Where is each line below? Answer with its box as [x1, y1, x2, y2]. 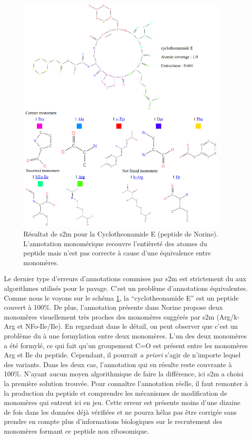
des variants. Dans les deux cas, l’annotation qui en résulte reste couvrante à [4, 359, 232, 369]
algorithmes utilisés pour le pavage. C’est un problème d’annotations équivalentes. [4, 283, 248, 293]
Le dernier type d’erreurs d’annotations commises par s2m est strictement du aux [4, 273, 247, 284]
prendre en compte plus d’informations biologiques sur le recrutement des [4, 416, 222, 426]
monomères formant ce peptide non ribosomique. [4, 425, 149, 436]
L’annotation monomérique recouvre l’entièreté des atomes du [23, 238, 207, 248]
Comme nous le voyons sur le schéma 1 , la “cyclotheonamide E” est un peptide [4, 292, 239, 303]
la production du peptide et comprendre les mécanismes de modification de [4, 388, 227, 398]
